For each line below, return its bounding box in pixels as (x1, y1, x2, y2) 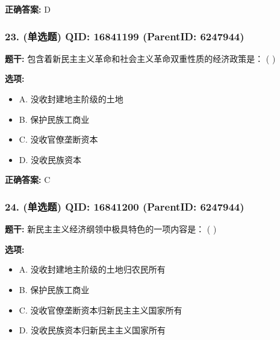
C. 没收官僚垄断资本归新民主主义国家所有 (19, 303, 182, 316)
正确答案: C (5, 173, 51, 186)
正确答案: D (5, 3, 51, 15)
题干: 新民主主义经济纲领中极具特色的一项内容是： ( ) (5, 223, 217, 235)
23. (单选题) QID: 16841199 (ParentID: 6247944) (5, 28, 244, 43)
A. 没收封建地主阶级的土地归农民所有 (19, 263, 166, 276)
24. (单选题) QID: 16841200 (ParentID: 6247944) (5, 199, 244, 214)
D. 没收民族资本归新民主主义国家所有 (19, 324, 166, 336)
